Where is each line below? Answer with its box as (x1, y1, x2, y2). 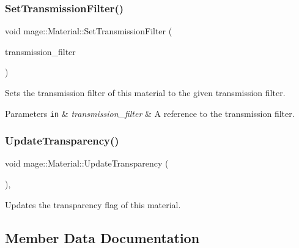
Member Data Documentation (5, 228, 200, 247)
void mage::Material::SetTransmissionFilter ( (5, 24, 172, 37)
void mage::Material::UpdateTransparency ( (5, 157, 169, 170)
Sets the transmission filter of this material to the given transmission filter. (5, 86, 286, 99)
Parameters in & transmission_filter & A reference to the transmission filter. (5, 107, 295, 119)
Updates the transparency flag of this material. (5, 198, 181, 211)
